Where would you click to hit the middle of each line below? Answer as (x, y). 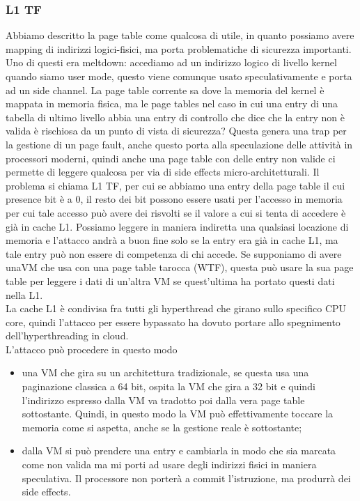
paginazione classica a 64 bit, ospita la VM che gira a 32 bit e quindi (169, 386)
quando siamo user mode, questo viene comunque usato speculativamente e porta (179, 76)
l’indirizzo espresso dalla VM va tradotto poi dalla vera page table (163, 400)
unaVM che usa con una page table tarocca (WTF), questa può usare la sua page (180, 267)
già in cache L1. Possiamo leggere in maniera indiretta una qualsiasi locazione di (177, 226)
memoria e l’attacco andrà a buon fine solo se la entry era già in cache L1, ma (172, 240)
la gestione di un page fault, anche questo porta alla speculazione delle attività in (179, 144)
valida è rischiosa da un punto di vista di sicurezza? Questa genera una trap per (176, 131)
